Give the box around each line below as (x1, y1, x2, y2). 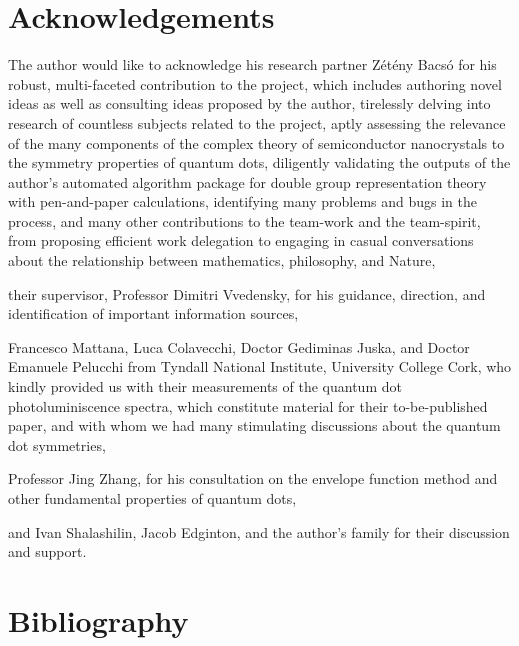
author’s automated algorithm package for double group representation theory (8, 171, 487, 192)
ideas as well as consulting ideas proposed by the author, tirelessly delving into (8, 93, 491, 114)
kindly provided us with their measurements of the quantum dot (8, 376, 402, 397)
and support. (8, 541, 87, 562)
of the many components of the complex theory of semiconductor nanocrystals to (8, 132, 505, 153)
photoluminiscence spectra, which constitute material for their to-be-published (8, 395, 488, 416)
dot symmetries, (8, 434, 106, 455)
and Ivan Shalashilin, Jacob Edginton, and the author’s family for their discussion (8, 521, 510, 542)
